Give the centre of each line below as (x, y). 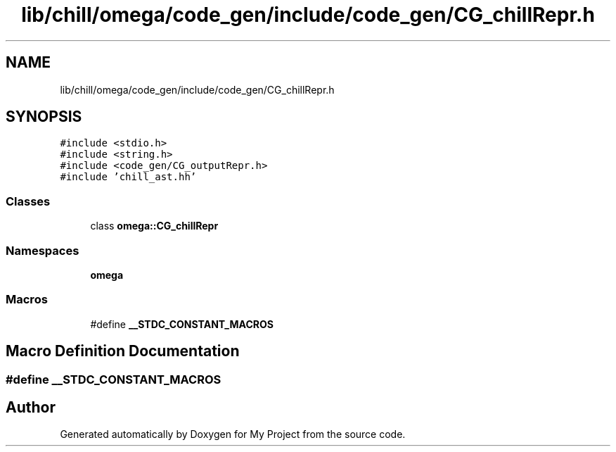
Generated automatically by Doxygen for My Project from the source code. (233, 434)
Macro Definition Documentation (123, 351)
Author (31, 407)
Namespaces (43, 250)
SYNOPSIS (44, 117)
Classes (28, 201)
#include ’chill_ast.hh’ (128, 177)
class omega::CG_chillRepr (154, 226)
